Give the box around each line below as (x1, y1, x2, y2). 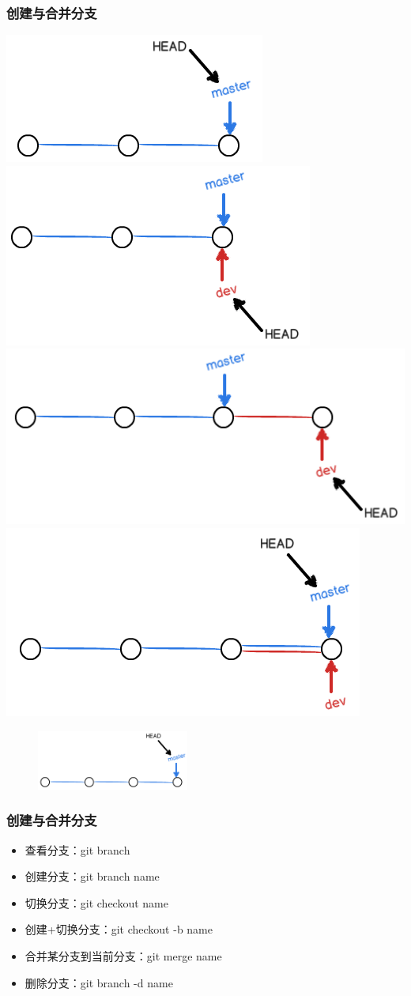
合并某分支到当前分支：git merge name (25, 947, 222, 964)
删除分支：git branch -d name (25, 974, 173, 990)
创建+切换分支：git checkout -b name (25, 921, 213, 938)
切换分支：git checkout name (25, 894, 168, 911)
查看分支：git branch (25, 841, 130, 858)
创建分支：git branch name (25, 868, 160, 885)
